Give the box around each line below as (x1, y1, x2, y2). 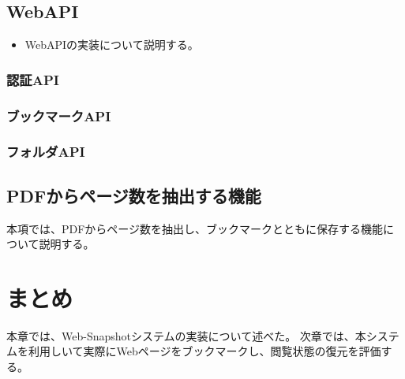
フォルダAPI (6, 142, 85, 162)
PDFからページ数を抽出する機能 (6, 183, 261, 207)
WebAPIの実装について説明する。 (24, 36, 199, 53)
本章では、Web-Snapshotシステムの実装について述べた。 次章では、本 (6, 327, 366, 344)
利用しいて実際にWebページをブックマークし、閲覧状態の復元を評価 (28, 343, 381, 359)
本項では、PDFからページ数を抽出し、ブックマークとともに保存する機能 (6, 220, 384, 236)
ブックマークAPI (6, 106, 111, 125)
